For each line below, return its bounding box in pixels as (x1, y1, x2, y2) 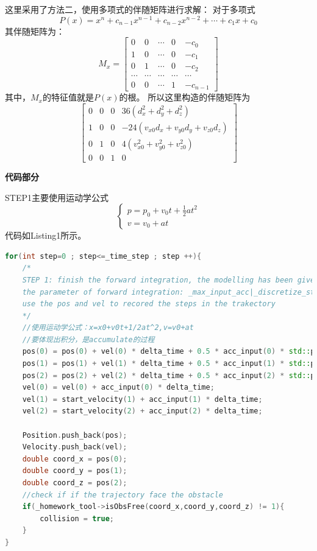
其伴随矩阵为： (5, 24, 65, 37)
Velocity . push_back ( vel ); (22, 443, 127, 452)
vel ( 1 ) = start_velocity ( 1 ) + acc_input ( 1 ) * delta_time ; (22, 395, 263, 404)
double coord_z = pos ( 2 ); (22, 479, 127, 488)
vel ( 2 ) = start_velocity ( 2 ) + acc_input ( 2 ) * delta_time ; (22, 407, 263, 416)
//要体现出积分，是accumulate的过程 (22, 335, 155, 344)
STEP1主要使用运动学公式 (5, 191, 109, 203)
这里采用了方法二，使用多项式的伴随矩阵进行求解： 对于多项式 (5, 3, 255, 15)
